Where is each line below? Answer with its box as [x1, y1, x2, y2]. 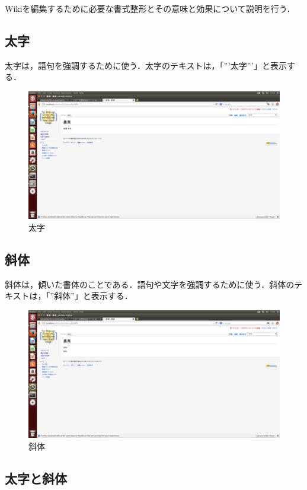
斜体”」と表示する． [54, 289, 133, 302]
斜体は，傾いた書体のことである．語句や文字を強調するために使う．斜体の [5, 278, 295, 290]
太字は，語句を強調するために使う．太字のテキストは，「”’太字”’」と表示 [5, 59, 287, 71]
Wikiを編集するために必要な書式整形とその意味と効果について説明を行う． [5, 2, 295, 14]
